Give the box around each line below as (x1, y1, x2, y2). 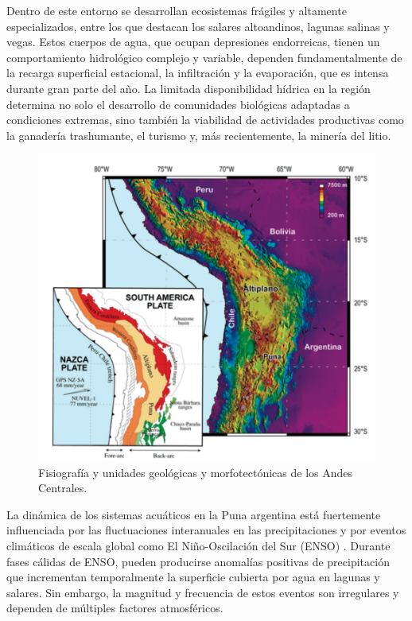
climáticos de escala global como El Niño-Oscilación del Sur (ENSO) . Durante (6, 537, 391, 553)
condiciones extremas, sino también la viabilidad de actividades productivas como (6, 111, 404, 128)
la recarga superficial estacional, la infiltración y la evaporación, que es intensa (6, 64, 389, 81)
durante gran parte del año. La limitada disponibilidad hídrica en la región (6, 80, 371, 96)
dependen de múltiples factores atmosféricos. (6, 600, 223, 616)
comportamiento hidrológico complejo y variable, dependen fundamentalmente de (6, 49, 402, 65)
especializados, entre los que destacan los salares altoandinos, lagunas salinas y (6, 17, 390, 34)
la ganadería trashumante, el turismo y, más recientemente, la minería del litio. (6, 126, 391, 143)
